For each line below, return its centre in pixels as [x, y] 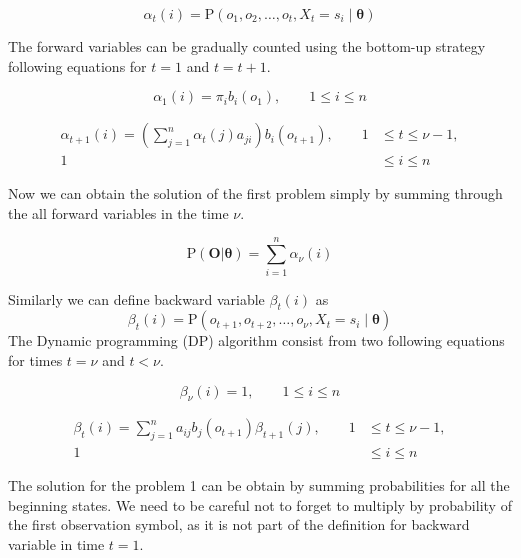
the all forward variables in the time [118, 212]
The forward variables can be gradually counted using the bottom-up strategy [247, 46]
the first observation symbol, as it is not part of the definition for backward [239, 524]
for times [35, 359]
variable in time [56, 543]
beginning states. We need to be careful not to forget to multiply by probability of [260, 504]
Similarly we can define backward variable [136, 298]
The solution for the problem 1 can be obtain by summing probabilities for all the [259, 485]
